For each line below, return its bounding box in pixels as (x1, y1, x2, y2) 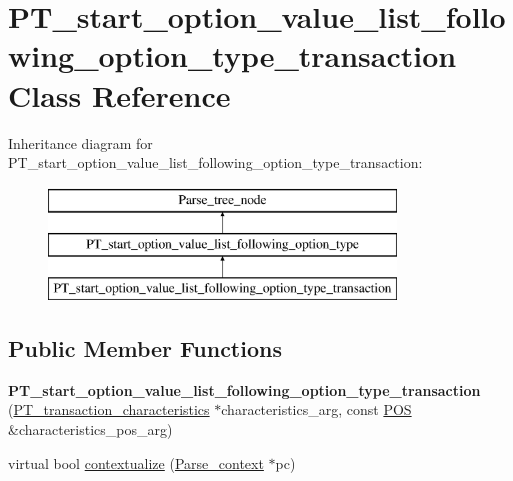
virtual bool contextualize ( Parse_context (8, 452, 264, 473)
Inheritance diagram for (8, 132, 153, 153)
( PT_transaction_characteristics (8, 399, 210, 420)
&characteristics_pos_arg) (8, 419, 173, 440)
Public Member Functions (8, 333, 282, 364)
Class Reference (8, 74, 231, 115)
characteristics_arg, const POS (221, 399, 412, 420)
